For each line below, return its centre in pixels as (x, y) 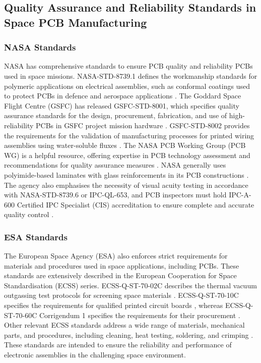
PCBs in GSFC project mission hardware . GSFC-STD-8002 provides (143, 125)
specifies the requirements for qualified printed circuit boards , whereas (114, 305)
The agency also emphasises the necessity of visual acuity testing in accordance (126, 185)
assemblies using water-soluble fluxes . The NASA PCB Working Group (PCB (125, 145)
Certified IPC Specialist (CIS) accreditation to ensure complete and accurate (136, 204)
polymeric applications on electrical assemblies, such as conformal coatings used (127, 86)
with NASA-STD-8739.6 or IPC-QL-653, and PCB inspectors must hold (115, 195)
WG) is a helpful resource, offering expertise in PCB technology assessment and (127, 155)
